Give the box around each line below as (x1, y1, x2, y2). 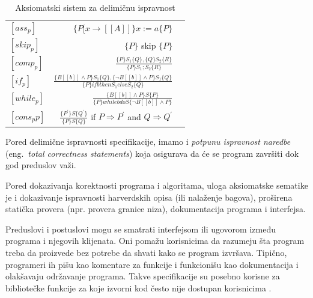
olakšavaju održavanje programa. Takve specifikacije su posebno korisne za (5, 270, 280, 282)
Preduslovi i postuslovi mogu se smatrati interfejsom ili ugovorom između (5, 222, 276, 235)
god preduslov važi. (5, 159, 76, 171)
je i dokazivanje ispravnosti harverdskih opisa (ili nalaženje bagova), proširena (5, 190, 293, 203)
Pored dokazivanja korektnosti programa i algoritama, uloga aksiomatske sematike (5, 179, 308, 191)
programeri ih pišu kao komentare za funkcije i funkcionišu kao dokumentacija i (5, 258, 299, 270)
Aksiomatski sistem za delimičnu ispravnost (15, 1, 175, 13)
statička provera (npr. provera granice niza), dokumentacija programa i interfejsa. (5, 202, 306, 215)
